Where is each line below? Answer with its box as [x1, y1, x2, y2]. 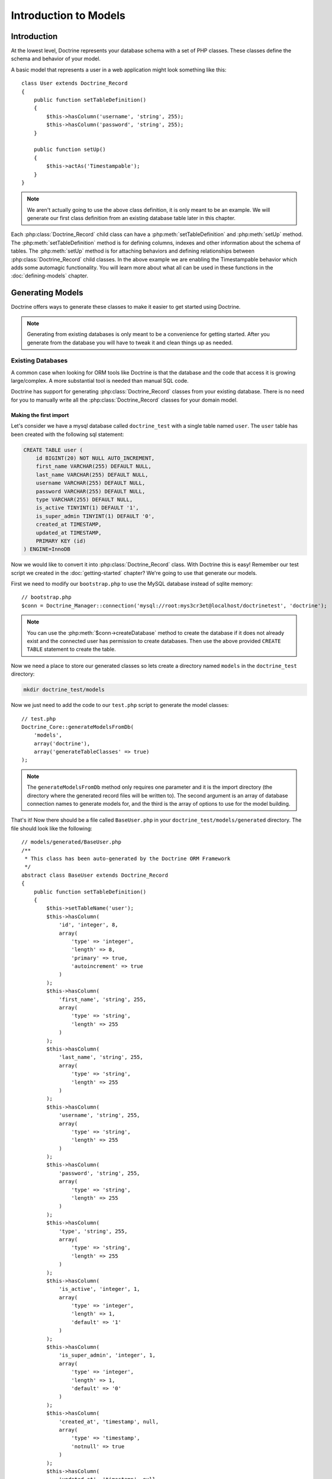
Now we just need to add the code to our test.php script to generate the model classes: [11, 702, 229, 709]
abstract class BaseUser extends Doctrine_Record [21, 871, 169, 879]
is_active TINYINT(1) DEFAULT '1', [36, 505, 139, 511]
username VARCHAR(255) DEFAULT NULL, [36, 480, 146, 486]
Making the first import [11, 411, 69, 418]
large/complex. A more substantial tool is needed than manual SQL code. [11, 377, 189, 385]
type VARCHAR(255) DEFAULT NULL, [36, 496, 133, 503]
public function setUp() [33, 146, 106, 153]
